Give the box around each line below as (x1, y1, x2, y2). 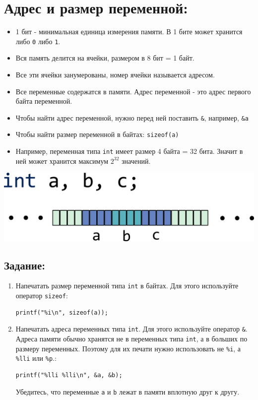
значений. (122, 155, 151, 166)
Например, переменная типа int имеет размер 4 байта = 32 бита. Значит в (15, 146, 243, 156)
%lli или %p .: (15, 353, 57, 363)
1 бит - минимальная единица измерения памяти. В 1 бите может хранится (15, 26, 243, 37)
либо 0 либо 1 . (15, 36, 61, 46)
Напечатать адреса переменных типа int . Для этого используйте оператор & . (15, 324, 248, 334)
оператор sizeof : (15, 290, 68, 301)
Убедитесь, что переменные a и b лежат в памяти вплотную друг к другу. (15, 386, 240, 397)
